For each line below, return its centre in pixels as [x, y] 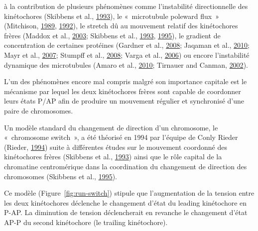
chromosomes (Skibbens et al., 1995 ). [61, 176]
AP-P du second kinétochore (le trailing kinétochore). [86, 222]
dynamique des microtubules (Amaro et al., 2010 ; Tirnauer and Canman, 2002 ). [126, 64]
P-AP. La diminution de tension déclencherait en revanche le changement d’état [126, 212]
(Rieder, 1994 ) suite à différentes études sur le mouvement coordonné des [116, 147]
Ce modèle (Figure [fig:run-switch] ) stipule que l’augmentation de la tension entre [129, 193]
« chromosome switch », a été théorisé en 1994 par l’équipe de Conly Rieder [121, 137]
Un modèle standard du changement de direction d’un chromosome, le [111, 127]
